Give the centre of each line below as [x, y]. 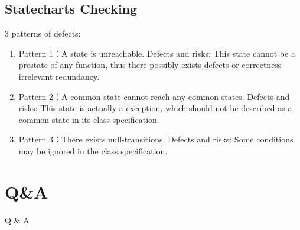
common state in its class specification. [89, 119]
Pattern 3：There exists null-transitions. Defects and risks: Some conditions [156, 139]
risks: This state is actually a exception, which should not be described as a [155, 108]
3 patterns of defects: [43, 33]
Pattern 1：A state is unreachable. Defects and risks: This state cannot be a [157, 53]
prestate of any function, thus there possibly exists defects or [129, 65]
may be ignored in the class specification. [93, 150]
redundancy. [78, 76]
